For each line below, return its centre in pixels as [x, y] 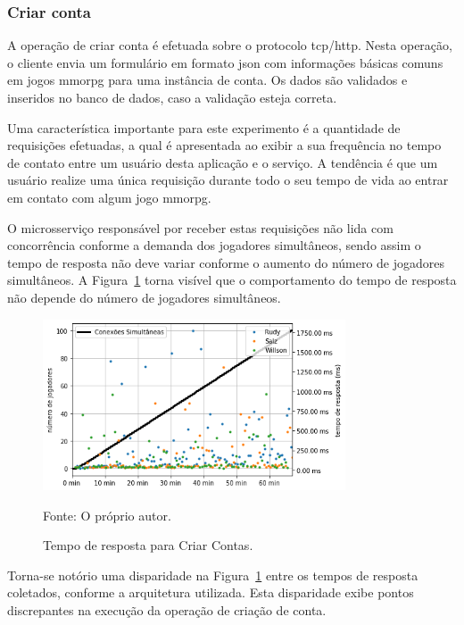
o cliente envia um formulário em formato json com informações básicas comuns [225, 62]
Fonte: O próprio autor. [107, 515]
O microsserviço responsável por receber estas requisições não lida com [200, 227]
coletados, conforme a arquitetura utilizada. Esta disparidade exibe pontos [211, 592]
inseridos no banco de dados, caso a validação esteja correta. [172, 97]
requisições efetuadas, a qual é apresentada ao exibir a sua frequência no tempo [224, 145]
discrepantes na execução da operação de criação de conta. [167, 609]
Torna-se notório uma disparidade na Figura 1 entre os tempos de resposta [213, 575]
